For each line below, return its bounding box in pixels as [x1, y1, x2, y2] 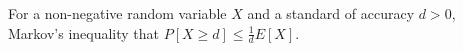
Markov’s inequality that [8, 22, 160, 43]
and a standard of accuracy [247, 3, 415, 23]
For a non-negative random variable [8, 3, 227, 23]
